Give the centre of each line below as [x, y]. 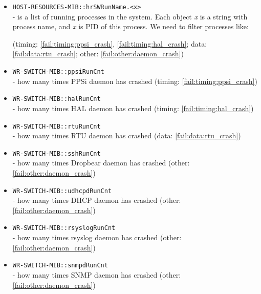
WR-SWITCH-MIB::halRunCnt [57, 99]
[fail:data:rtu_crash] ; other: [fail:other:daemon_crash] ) [98, 54]
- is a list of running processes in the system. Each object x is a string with [130, 16]
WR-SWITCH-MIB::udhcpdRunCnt [62, 191]
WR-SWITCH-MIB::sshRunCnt [57, 153]
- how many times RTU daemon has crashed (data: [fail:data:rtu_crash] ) [127, 135]
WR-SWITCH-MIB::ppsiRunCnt [58, 72]
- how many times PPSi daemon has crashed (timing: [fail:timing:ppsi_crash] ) [135, 81]
